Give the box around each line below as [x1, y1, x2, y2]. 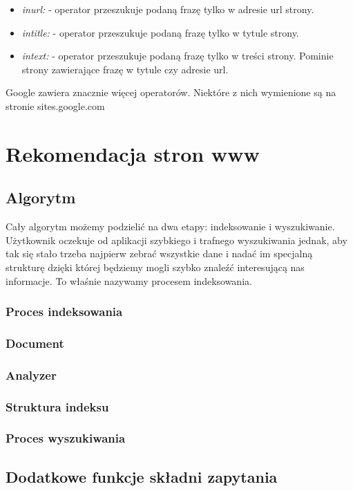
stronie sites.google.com [6, 98, 105, 113]
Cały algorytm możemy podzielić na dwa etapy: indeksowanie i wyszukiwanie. [6, 219, 335, 234]
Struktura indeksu [6, 398, 109, 415]
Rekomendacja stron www [6, 139, 260, 167]
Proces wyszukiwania [6, 429, 126, 447]
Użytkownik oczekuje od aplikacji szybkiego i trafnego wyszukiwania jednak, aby [6, 232, 347, 247]
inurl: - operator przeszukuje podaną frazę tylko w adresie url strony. [21, 2, 314, 16]
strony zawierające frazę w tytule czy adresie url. [21, 62, 229, 76]
